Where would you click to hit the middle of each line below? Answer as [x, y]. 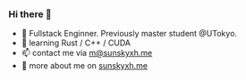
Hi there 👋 [30, 14]
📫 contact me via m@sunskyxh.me [87, 53]
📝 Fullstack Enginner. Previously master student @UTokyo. [129, 34]
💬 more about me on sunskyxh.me [85, 66]
